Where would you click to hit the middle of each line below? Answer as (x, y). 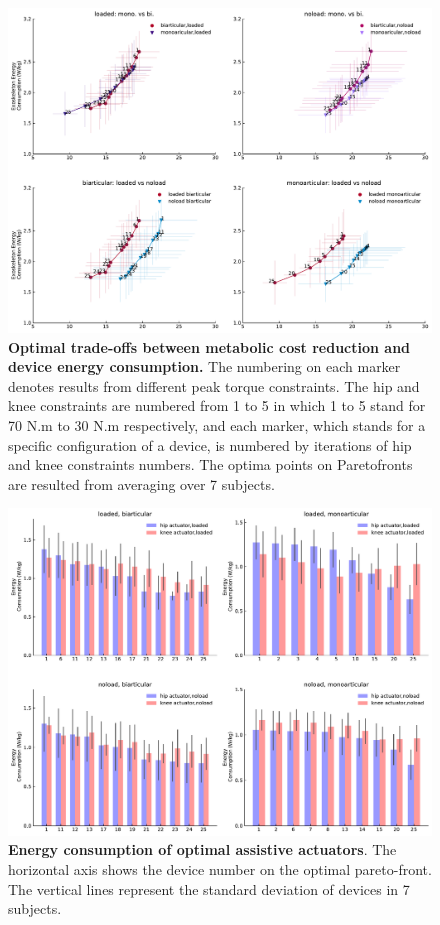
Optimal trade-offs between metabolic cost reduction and (209, 346)
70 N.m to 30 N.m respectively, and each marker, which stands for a (217, 425)
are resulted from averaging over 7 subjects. (141, 483)
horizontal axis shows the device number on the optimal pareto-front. (220, 869)
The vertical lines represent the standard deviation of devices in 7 (209, 888)
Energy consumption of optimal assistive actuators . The (202, 849)
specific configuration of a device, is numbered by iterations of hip (210, 444)
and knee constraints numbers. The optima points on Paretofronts (210, 464)
